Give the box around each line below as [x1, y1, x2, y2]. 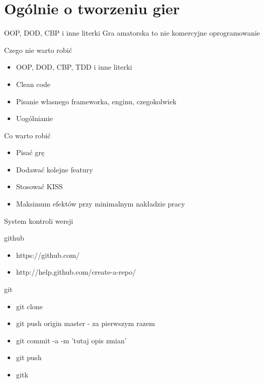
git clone [16, 301, 43, 311]
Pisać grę [16, 147, 45, 158]
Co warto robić [4, 130, 51, 140]
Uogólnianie [16, 113, 53, 124]
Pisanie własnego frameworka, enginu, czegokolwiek [16, 96, 177, 106]
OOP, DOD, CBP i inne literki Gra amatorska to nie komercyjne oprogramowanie [4, 27, 260, 38]
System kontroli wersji [4, 215, 73, 226]
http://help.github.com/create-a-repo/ [16, 267, 136, 277]
